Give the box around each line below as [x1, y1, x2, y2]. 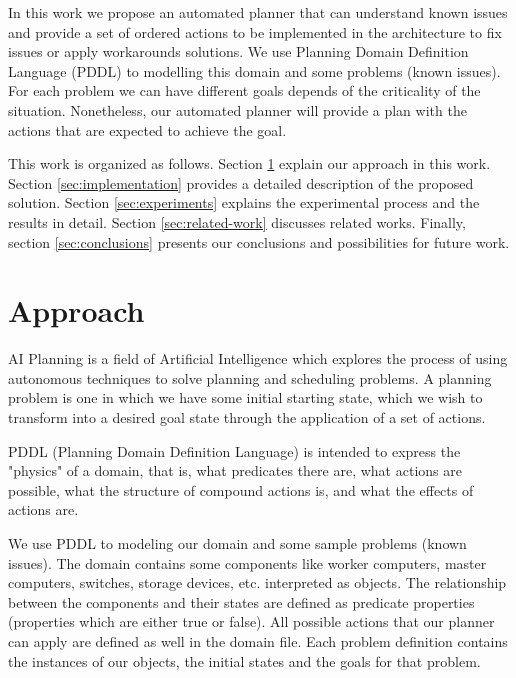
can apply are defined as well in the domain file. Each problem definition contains [8, 630, 508, 651]
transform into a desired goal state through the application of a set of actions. [8, 407, 486, 428]
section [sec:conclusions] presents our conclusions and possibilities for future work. [8, 231, 510, 252]
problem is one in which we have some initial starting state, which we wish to [8, 387, 483, 408]
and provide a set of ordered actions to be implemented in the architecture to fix [8, 21, 502, 42]
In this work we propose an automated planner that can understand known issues [8, 2, 508, 22]
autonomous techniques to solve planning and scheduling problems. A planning [8, 367, 492, 388]
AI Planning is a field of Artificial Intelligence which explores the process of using [8, 348, 508, 369]
